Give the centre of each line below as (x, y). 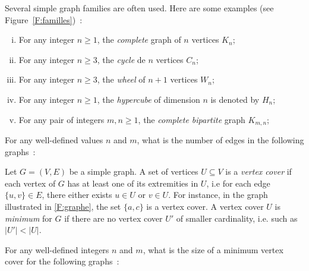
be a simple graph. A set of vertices (134, 171)
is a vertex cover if (258, 171)
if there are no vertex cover (113, 218)
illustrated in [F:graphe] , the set (63, 206)
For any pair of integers (62, 119)
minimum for (29, 218)
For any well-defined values (54, 140)
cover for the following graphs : (62, 261)
